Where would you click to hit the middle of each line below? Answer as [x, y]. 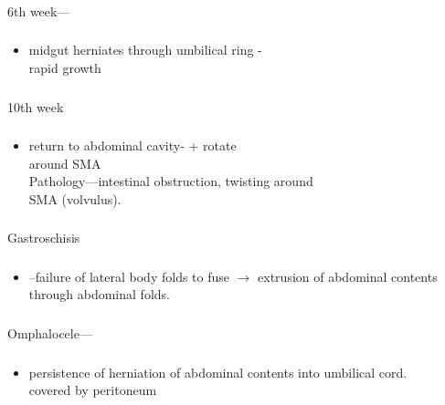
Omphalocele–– [50, 332]
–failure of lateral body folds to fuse [129, 276]
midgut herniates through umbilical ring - [145, 50]
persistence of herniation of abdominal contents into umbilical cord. [218, 372]
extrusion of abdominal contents [348, 276]
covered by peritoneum [93, 390]
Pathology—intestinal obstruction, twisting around [171, 181]
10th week [36, 106]
